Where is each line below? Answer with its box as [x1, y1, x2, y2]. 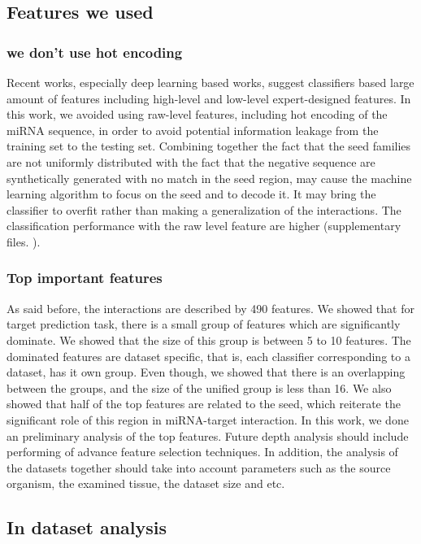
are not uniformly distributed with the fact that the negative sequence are [7, 153, 375, 170]
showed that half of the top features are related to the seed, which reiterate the [7, 395, 401, 412]
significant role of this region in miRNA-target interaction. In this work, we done [7, 411, 409, 428]
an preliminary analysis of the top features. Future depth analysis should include [7, 427, 409, 444]
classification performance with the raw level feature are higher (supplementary [7, 217, 401, 234]
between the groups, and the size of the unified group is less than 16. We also [7, 379, 392, 396]
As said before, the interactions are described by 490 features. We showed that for [7, 299, 414, 316]
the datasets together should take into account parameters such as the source [7, 459, 391, 476]
